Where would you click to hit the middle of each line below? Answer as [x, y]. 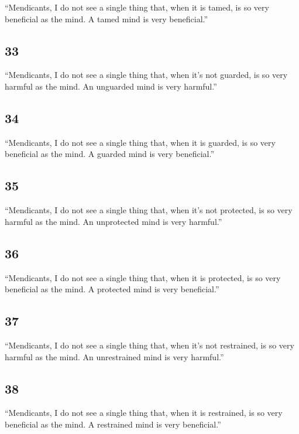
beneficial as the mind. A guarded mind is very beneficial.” [110, 154]
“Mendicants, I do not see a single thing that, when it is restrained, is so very [144, 413]
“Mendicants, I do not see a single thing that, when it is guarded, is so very [140, 142]
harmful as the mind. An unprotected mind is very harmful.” [114, 221]
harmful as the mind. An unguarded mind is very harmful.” [111, 86]
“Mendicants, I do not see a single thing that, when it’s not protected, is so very [149, 210]
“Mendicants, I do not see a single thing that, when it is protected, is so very [143, 277]
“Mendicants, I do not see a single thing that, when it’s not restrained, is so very [149, 345]
